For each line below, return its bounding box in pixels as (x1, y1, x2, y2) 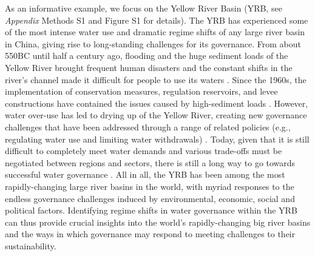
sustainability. (5, 239, 56, 252)
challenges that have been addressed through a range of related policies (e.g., (5, 120, 291, 133)
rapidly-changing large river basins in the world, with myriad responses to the (5, 180, 294, 192)
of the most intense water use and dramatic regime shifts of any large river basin (5, 25, 305, 38)
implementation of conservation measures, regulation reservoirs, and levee (5, 85, 278, 98)
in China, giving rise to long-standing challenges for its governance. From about (5, 37, 301, 50)
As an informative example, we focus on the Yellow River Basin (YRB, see (5, 2, 282, 14)
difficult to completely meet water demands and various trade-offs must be (5, 144, 282, 157)
